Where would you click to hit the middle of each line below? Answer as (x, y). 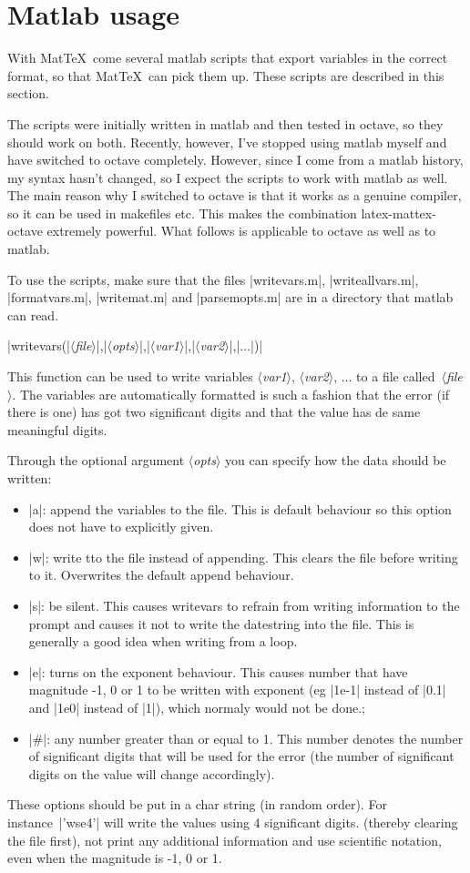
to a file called (396, 376)
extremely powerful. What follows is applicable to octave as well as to (241, 231)
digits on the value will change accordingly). (152, 773)
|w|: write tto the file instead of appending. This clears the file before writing (243, 557)
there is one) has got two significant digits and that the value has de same (214, 412)
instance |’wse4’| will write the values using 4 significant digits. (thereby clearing (233, 822)
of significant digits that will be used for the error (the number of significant (241, 756)
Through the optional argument (96, 460)
